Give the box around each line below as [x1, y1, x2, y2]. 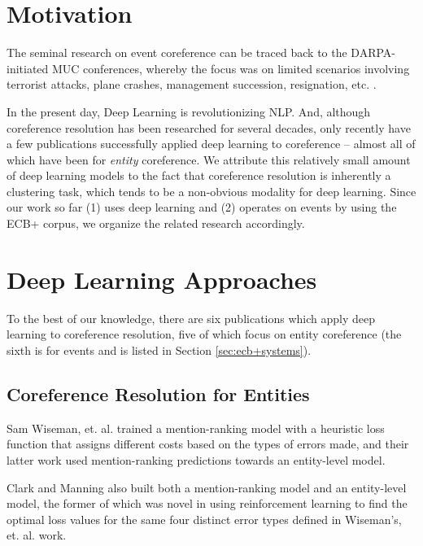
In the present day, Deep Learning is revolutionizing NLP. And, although [7, 103, 371, 120]
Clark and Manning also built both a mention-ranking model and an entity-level [7, 478, 407, 496]
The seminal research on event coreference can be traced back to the [7, 44, 347, 61]
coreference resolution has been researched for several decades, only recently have [7, 119, 411, 136]
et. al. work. [7, 526, 67, 544]
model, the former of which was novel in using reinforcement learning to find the [7, 495, 408, 512]
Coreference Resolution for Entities [7, 381, 310, 406]
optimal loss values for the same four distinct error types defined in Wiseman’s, [7, 510, 402, 527]
